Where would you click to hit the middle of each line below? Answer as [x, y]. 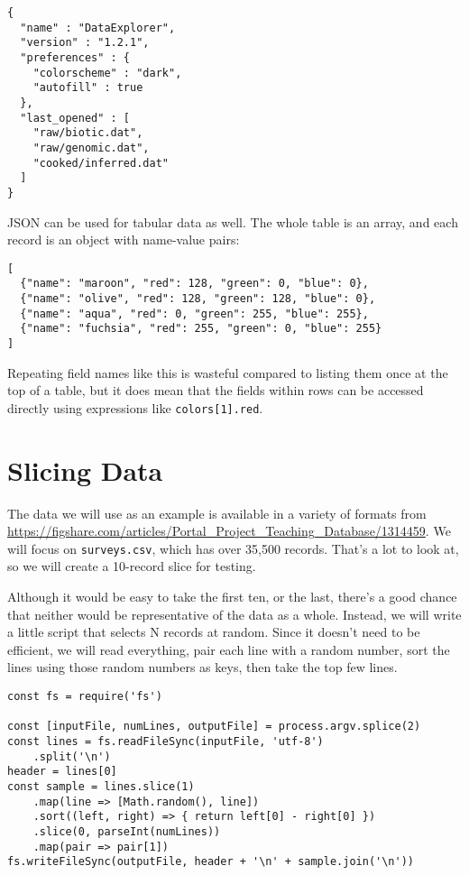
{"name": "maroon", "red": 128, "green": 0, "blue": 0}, [194, 284]
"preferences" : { [75, 57]
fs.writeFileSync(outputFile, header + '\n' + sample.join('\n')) [211, 862]
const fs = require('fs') [85, 697]
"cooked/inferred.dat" [101, 163]
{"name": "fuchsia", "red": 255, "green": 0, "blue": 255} [201, 329]
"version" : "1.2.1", [85, 43]
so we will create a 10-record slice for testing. [132, 566]
